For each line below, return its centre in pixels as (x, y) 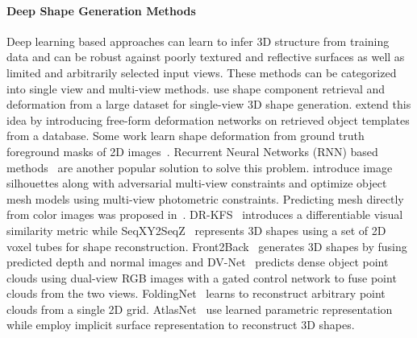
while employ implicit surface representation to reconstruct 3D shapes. (181, 325)
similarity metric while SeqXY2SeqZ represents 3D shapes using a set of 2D (196, 230)
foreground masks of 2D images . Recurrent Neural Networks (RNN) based (192, 151)
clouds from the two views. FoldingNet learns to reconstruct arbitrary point (196, 293)
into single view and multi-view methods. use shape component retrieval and (196, 88)
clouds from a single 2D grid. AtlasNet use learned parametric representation (200, 309)
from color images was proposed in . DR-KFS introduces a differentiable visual (205, 214)
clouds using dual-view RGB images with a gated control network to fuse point (202, 277)
